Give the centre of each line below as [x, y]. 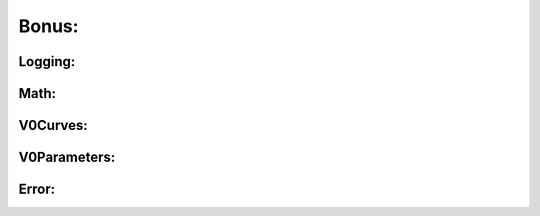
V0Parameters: [67, 157]
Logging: [47, 61]
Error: [36, 189]
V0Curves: [53, 125]
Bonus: [48, 26]
